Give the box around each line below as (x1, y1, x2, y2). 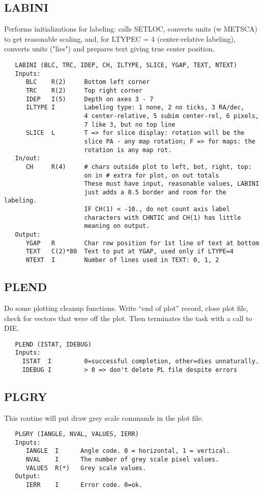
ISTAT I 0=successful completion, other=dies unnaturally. (22, 358, 259, 365)
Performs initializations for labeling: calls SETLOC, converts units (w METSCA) (4, 23, 257, 34)
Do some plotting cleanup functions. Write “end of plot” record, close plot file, (4, 302, 248, 313)
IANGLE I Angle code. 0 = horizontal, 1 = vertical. (25, 447, 230, 455)
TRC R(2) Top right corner (25, 86, 143, 94)
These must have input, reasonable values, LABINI (84, 180, 259, 188)
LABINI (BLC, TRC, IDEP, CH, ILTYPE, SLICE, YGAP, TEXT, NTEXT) (15, 61, 238, 69)
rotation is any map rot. (84, 146, 172, 154)
